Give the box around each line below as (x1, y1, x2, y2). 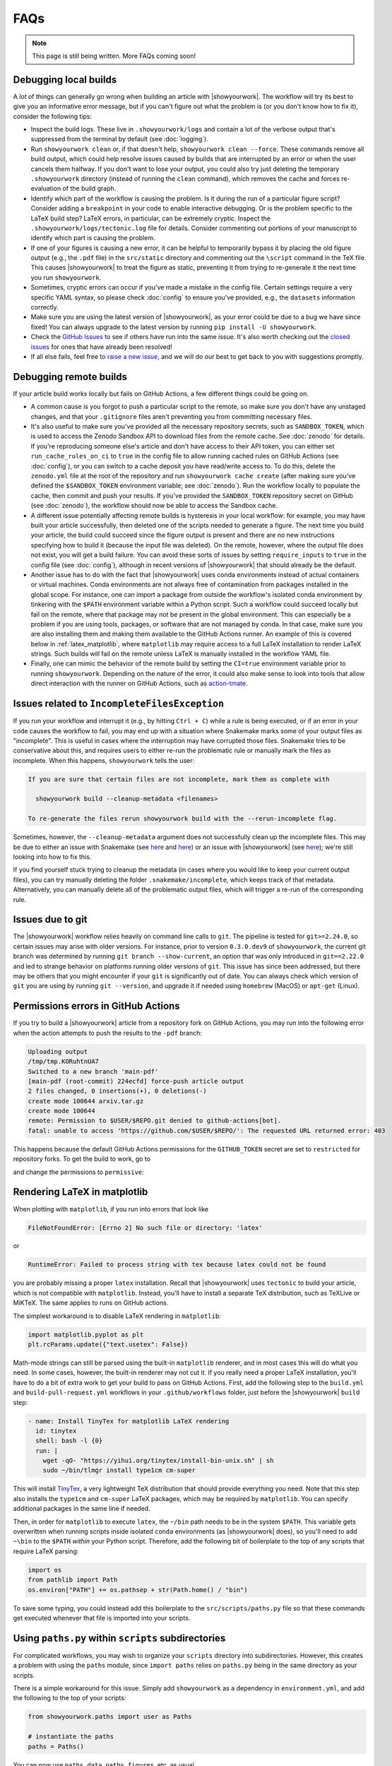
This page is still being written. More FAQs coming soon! (32, 52, 196, 60)
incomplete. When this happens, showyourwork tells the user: (13, 756, 195, 764)
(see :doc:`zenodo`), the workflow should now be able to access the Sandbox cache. (30, 502, 278, 510)
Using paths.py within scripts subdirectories (13, 1632, 226, 1644)
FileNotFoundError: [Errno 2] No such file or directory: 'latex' (28, 1223, 263, 1232)
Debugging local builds (13, 73, 117, 85)
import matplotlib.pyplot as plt (28, 1330, 144, 1339)
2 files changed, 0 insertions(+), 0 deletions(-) (28, 1087, 208, 1095)
